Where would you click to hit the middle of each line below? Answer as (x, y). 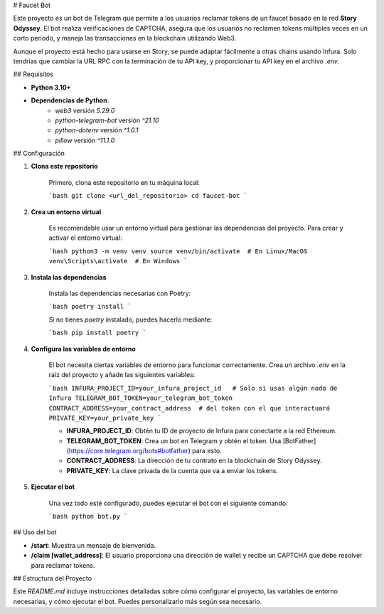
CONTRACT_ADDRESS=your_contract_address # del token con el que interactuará (190, 408)
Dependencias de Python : (70, 100)
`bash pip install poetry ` (98, 333)
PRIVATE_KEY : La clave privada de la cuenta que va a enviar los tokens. (172, 470)
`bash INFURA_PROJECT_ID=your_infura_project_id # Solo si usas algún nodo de (193, 388)
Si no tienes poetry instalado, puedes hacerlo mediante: (130, 319)
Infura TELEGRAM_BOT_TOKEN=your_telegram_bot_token (141, 398)
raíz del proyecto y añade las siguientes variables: (122, 375)
